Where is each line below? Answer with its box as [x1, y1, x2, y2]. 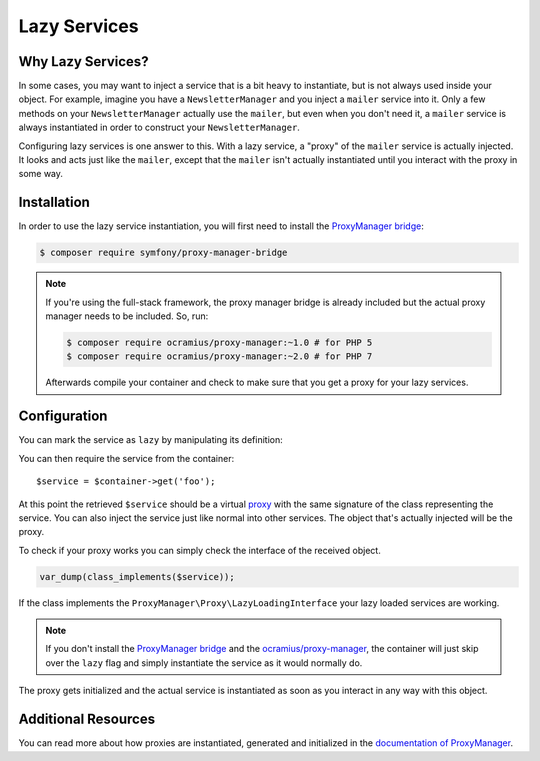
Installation [18, 194, 90, 211]
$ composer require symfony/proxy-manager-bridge [39, 247, 288, 259]
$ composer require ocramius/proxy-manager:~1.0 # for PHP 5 [66, 337, 373, 349]
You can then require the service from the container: [18, 452, 235, 464]
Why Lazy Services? [18, 53, 149, 70]
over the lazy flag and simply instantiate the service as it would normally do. [45, 656, 363, 669]
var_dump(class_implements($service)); [39, 571, 235, 582]
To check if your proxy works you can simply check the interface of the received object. [18, 544, 382, 556]
